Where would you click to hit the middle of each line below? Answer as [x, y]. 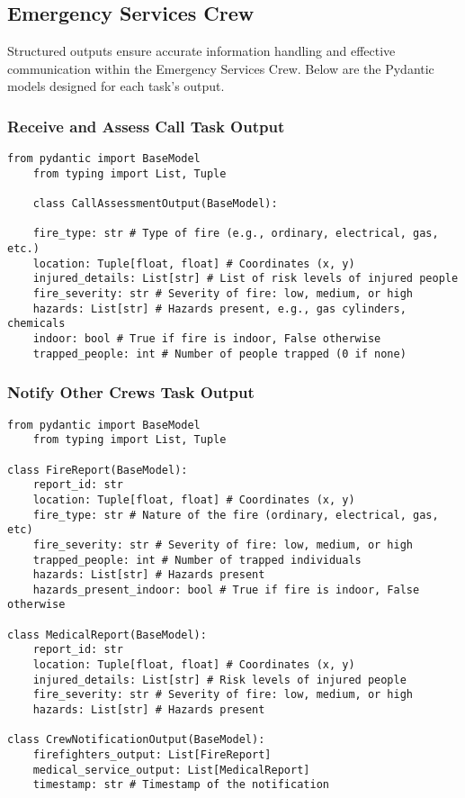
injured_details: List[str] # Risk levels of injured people [219, 680]
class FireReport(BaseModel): [98, 470]
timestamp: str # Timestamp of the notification [181, 785]
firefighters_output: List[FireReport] [152, 755]
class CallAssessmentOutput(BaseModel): [155, 204]
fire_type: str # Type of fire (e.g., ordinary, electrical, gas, [236, 234]
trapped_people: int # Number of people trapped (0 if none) [219, 354]
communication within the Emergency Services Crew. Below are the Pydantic [221, 68]
